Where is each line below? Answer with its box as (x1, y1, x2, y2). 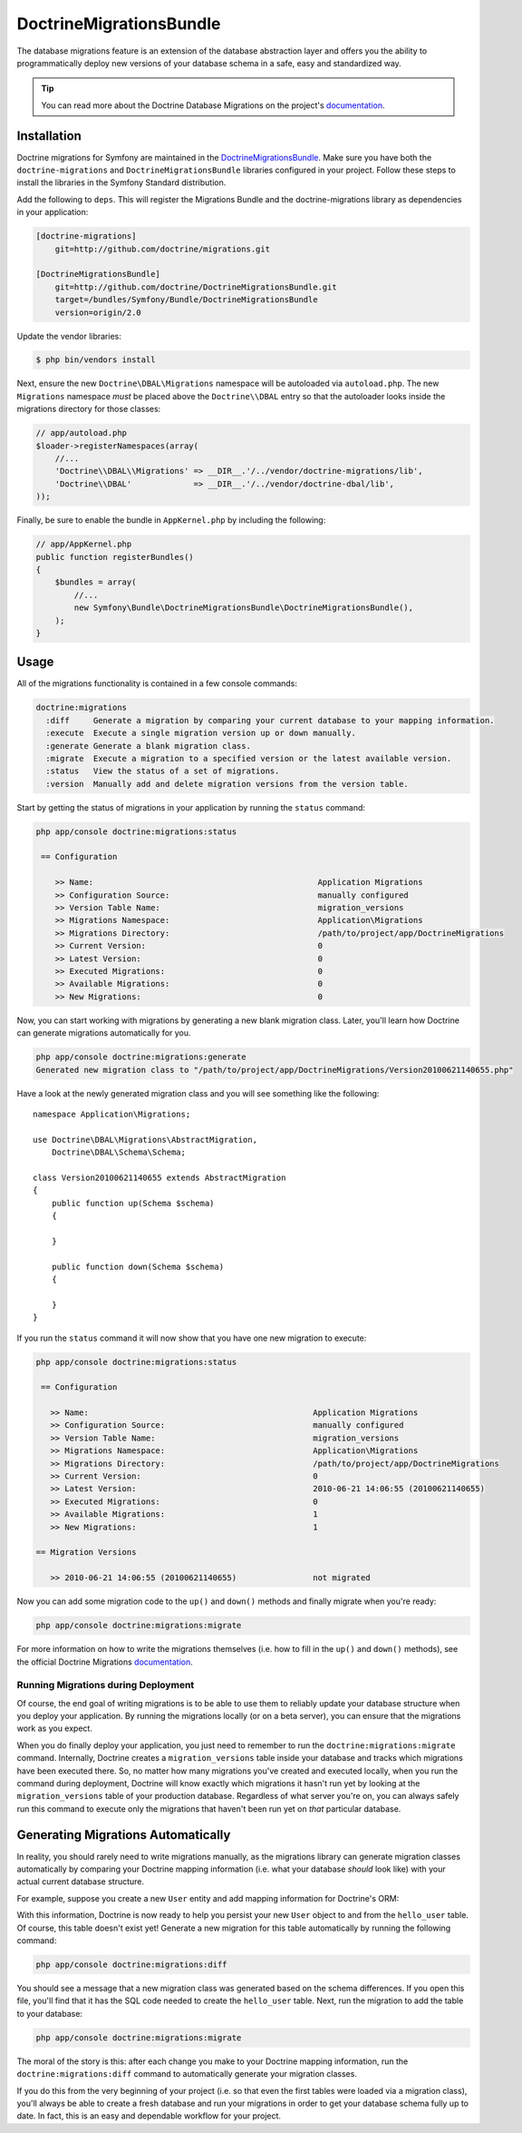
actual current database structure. (16, 1876, 145, 1887)
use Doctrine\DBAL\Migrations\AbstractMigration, (33, 1135, 258, 1145)
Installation (16, 128, 82, 143)
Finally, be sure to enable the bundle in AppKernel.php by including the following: (16, 515, 326, 526)
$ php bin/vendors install (35, 355, 156, 365)
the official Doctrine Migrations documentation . (16, 1656, 194, 1667)
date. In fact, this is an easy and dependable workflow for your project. (16, 2110, 281, 2121)
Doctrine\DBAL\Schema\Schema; (51, 1147, 186, 1157)
